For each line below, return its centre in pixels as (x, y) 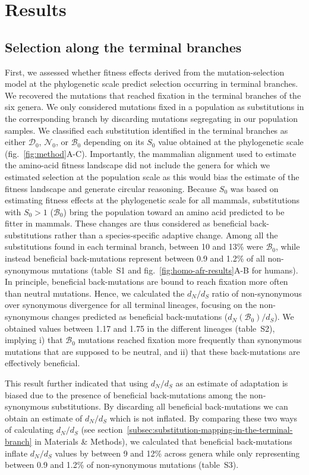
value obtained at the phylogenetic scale (231, 142)
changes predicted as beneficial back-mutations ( (140, 317)
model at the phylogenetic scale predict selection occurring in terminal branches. (152, 84)
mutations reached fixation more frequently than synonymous (190, 340)
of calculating (29, 430)
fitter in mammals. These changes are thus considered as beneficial (126, 223)
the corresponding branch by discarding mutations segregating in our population (151, 118)
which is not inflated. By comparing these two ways (204, 418)
